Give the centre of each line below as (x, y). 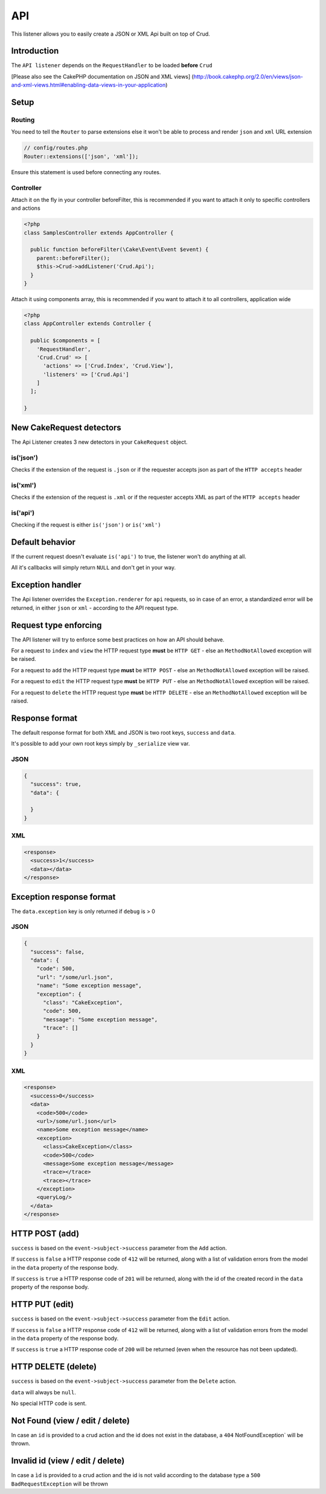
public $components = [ (66, 341)
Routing (23, 120)
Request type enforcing (56, 625)
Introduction (35, 51)
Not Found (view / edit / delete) (70, 1421)
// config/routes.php (56, 148)
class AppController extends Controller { (88, 324)
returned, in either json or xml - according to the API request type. (95, 608)
